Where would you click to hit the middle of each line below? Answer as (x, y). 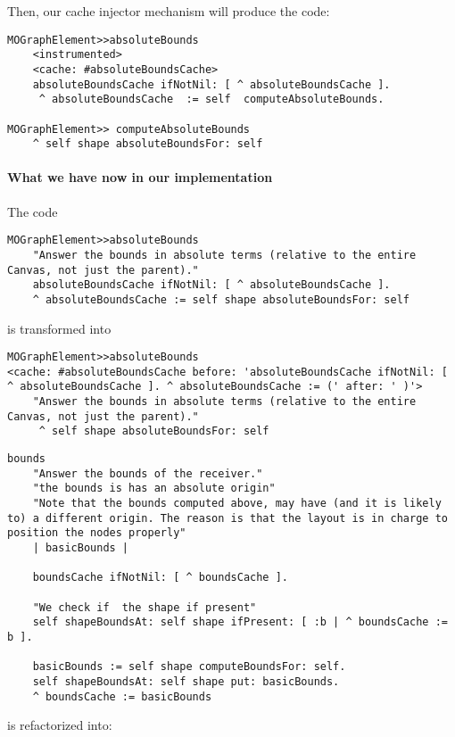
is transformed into (59, 328)
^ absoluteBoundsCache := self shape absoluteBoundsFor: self (221, 299)
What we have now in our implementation (140, 177)
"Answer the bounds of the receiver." (148, 473)
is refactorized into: (60, 725)
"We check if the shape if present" (145, 607)
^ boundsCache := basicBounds (122, 696)
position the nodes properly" (97, 533)
